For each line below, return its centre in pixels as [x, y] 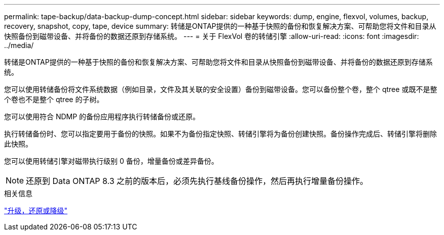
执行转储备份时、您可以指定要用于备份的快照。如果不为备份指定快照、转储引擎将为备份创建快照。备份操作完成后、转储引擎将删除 [220, 134]
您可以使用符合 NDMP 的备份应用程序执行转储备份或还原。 [102, 116]
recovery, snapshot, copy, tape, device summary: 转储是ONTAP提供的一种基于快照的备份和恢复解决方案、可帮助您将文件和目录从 [220, 26]
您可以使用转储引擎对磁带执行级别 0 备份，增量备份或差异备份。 [111, 161]
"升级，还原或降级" [36, 210]
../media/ [19, 45]
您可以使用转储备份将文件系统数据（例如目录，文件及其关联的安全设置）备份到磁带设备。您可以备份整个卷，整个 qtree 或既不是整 [221, 89]
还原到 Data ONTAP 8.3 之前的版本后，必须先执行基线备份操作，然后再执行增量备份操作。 [197, 181]
